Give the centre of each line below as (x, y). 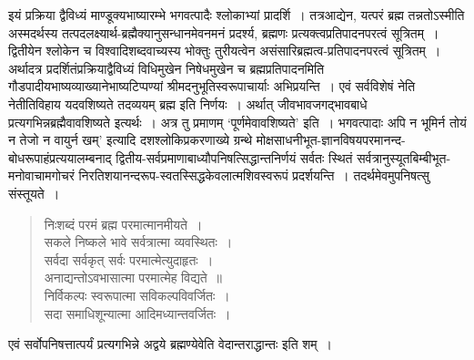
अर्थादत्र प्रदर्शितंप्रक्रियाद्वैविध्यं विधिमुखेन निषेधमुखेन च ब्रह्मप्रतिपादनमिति (166, 68)
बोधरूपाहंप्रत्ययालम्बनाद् (60, 157)
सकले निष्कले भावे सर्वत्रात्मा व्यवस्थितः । (138, 242)
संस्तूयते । (34, 193)
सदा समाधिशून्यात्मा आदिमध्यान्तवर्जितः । (137, 313)
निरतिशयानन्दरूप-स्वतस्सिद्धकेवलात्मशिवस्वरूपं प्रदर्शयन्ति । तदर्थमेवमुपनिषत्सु (254, 175)
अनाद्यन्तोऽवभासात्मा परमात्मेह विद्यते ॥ (133, 278)
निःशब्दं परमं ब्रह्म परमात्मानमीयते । (123, 224)
